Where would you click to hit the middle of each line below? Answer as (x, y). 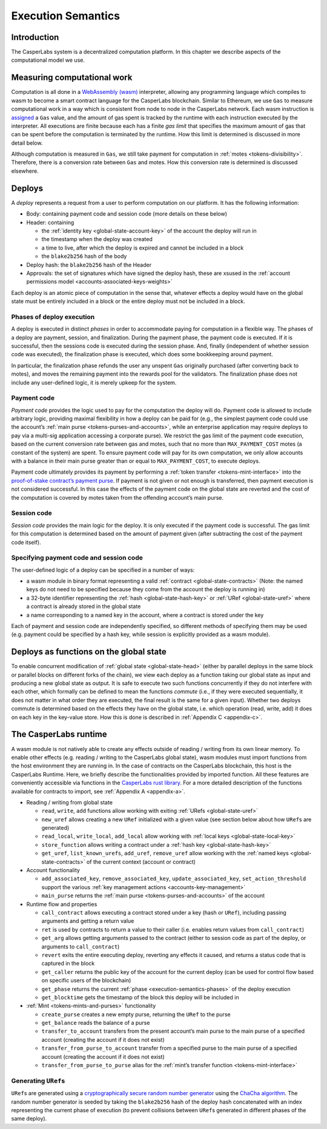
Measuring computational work (72, 78)
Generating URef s (38, 1081)
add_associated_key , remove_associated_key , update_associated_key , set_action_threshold (174, 879)
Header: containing (50, 222)
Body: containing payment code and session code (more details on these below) (127, 214)
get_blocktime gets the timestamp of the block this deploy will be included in (140, 997)
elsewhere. (25, 171)
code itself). (26, 542)
